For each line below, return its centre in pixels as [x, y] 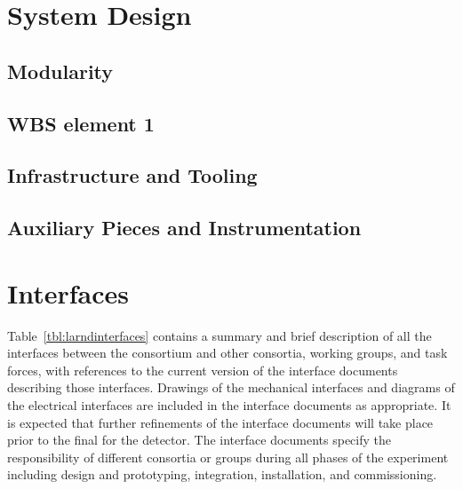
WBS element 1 [81, 123]
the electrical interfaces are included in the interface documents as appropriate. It [229, 405]
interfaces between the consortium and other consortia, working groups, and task [228, 353]
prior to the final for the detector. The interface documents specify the [200, 440]
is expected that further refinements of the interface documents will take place [220, 422]
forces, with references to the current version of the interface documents [203, 370]
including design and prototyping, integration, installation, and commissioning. [222, 474]
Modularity [60, 71]
